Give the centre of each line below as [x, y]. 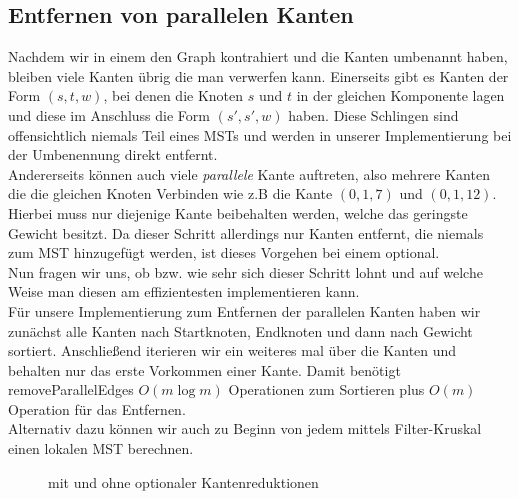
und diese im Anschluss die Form [109, 114]
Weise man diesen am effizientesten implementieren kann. [184, 291]
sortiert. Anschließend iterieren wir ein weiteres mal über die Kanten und [232, 350]
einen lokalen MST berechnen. [101, 448]
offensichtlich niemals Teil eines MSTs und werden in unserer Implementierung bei [260, 134]
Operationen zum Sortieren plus [326, 389]
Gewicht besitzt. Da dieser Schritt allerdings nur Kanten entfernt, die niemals [246, 232]
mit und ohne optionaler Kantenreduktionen [183, 481]
